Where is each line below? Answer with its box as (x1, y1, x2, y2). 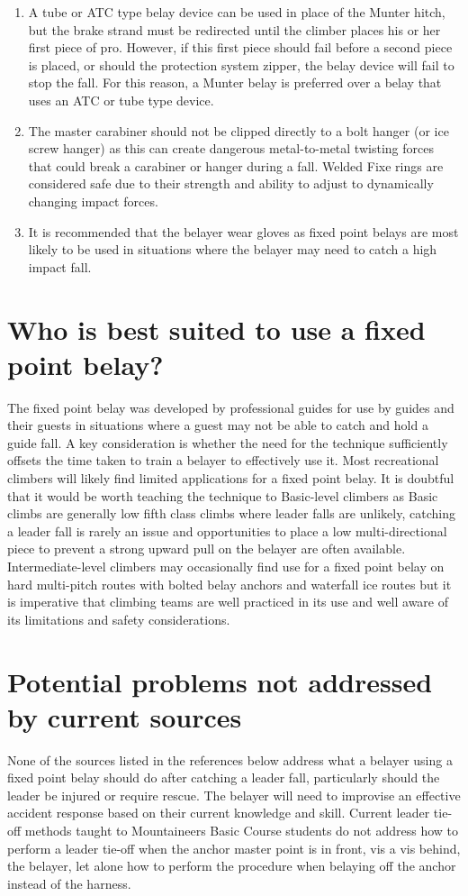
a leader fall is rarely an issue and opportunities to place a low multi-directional (7, 521, 447, 540)
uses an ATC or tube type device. (28, 90, 214, 109)
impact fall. (28, 257, 92, 276)
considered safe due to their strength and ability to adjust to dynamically (28, 174, 434, 193)
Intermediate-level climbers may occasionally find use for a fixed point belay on (7, 556, 445, 575)
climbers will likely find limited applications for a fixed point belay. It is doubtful (7, 469, 454, 487)
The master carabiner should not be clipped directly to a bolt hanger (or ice (28, 121, 449, 140)
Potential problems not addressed (7, 663, 433, 699)
